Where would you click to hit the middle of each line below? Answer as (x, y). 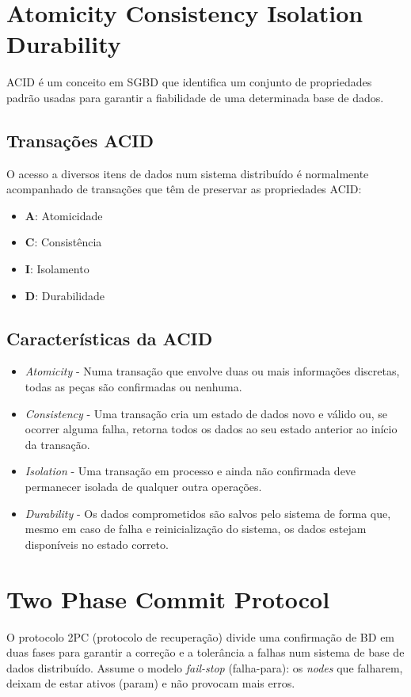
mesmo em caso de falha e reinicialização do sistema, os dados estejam (196, 529)
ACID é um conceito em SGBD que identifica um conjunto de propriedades (189, 82)
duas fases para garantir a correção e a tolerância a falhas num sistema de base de (205, 652)
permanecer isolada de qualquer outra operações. (143, 487)
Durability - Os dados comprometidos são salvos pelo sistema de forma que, (208, 513)
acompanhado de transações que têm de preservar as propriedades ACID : (184, 189)
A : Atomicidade (64, 215)
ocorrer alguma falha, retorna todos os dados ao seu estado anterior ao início (211, 429)
